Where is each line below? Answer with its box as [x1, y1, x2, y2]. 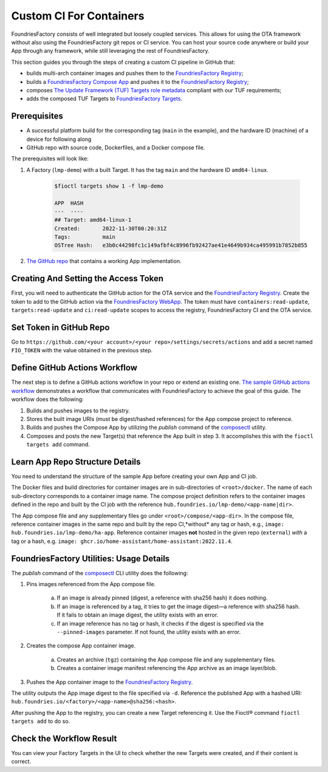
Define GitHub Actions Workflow [11, 363, 138, 373]
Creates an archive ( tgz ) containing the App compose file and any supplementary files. [56, 656, 276, 663]
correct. [11, 758, 32, 765]
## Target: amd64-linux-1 [54, 216, 132, 224]
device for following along [26, 135, 92, 143]
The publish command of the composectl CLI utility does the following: [11, 569, 188, 576]
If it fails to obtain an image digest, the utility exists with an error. [56, 611, 219, 619]
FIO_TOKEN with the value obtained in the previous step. [11, 347, 153, 354]
